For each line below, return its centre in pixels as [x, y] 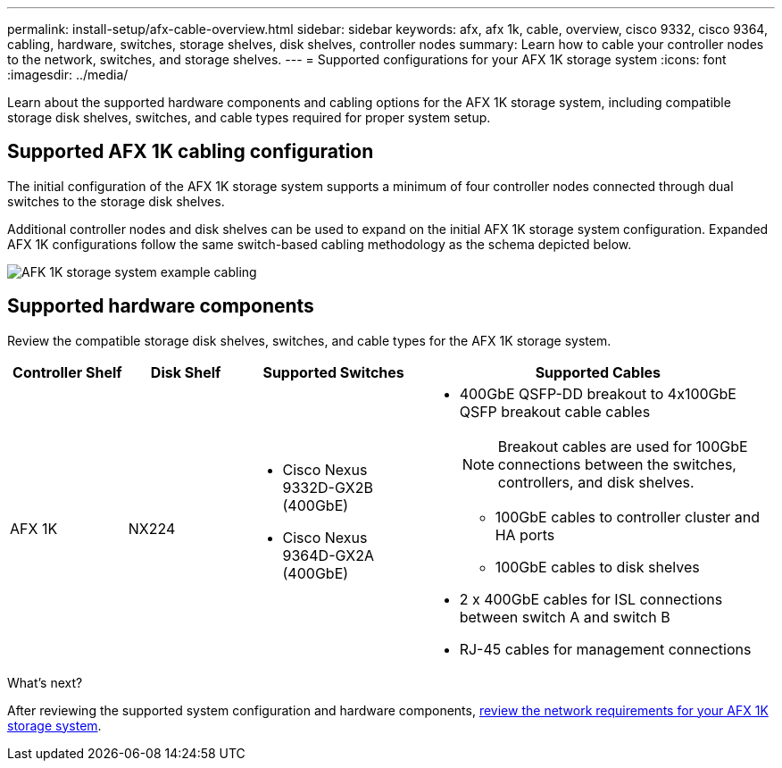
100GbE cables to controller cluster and [628, 517]
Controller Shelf [67, 372]
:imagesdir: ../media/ [68, 75]
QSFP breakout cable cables [555, 411]
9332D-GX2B [328, 487]
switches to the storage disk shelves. [116, 201]
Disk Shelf [186, 372]
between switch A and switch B [565, 617]
